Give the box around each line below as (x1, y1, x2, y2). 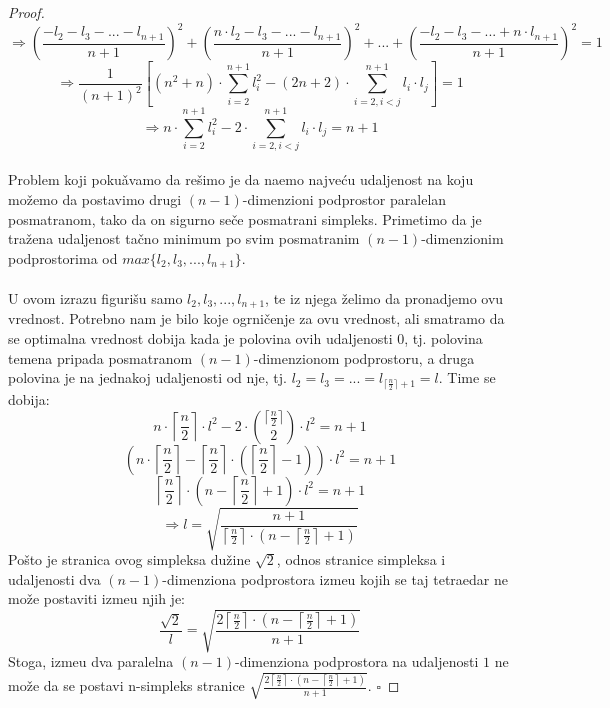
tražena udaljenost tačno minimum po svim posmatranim (8, 228, 360, 249)
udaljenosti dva (8, 568, 101, 589)
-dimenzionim (421, 228, 504, 249)
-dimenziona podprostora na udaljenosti (235, 651, 479, 672)
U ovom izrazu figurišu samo (8, 287, 183, 308)
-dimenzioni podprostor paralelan (242, 189, 447, 210)
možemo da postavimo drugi (8, 189, 182, 210)
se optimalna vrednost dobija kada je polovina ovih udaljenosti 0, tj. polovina (8, 327, 483, 348)
